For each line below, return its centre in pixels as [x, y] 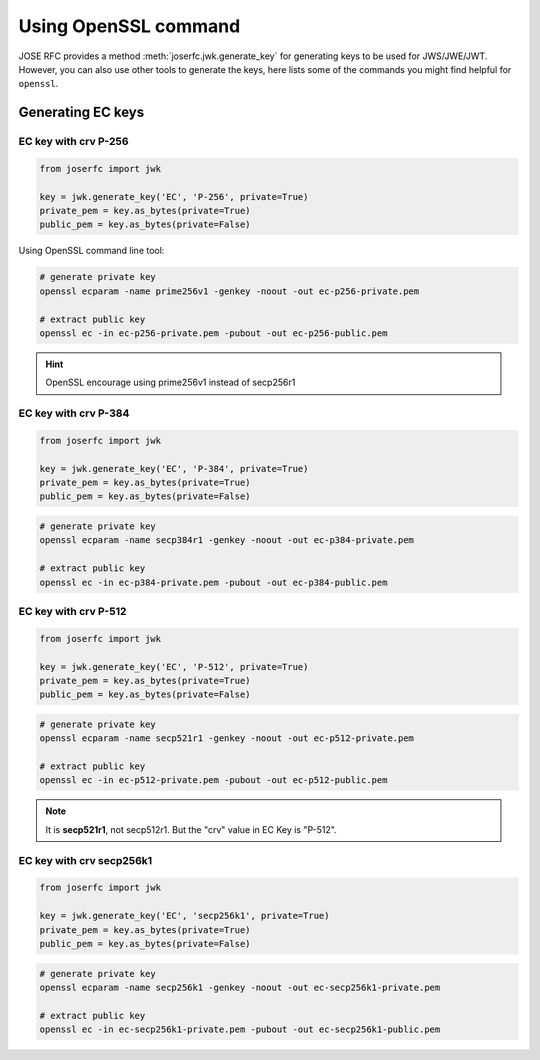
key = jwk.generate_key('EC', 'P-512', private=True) [174, 666]
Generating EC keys [81, 112]
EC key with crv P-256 [73, 142]
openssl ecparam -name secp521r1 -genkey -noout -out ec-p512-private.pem [227, 738]
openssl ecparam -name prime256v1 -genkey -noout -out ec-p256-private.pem [229, 291]
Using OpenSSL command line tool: [91, 251]
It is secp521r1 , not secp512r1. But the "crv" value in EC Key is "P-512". [191, 829]
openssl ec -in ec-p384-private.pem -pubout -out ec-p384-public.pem [213, 582]
